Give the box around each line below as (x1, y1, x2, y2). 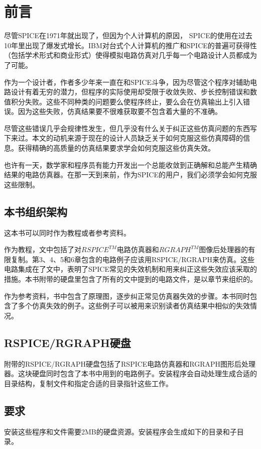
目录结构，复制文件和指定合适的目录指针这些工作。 (4, 378, 173, 388)
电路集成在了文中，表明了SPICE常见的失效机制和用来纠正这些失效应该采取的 (4, 264, 257, 274)
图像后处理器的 (199, 244, 248, 255)
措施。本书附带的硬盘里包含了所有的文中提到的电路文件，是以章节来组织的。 (4, 274, 257, 284)
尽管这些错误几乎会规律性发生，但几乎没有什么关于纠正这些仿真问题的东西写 (4, 123, 257, 133)
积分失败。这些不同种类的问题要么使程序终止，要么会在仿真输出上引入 (11, 96, 243, 106)
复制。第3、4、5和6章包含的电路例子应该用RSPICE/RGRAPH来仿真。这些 (11, 254, 255, 264)
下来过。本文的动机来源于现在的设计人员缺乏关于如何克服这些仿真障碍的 (4, 133, 243, 143)
